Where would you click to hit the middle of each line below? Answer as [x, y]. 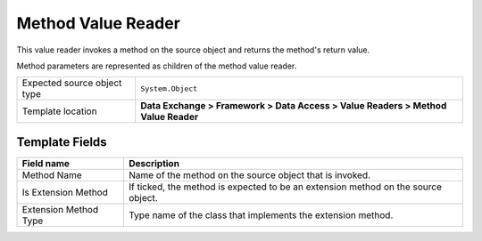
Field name [46, 163]
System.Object [169, 88]
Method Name [52, 175]
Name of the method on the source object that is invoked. [249, 175]
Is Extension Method [65, 192]
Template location [59, 111]
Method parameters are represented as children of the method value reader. [157, 66]
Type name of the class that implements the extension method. [261, 215]
